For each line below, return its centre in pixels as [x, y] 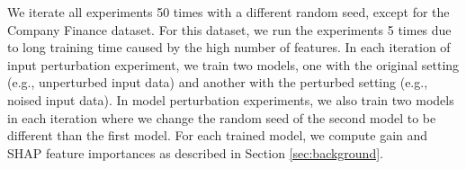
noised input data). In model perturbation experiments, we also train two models [231, 99]
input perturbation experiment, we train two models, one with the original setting [233, 64]
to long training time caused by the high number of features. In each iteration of [229, 47]
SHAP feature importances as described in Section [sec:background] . [195, 152]
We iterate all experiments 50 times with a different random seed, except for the [229, 12]
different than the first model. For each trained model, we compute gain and [218, 135]
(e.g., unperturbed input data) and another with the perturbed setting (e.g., [218, 82]
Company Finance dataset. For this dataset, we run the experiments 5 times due [229, 29]
